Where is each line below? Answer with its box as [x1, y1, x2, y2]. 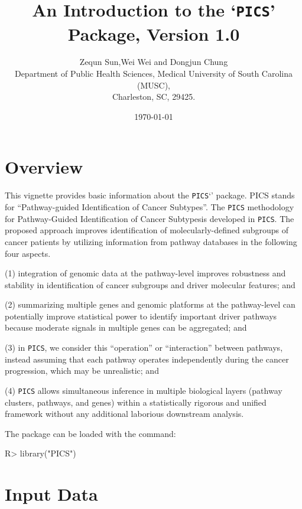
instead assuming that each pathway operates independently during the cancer [5, 353, 289, 365]
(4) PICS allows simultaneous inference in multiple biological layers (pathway [5, 384, 282, 396]
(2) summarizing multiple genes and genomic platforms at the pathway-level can [5, 298, 295, 311]
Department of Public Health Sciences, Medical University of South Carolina [14, 67, 293, 80]
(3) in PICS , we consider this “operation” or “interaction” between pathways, [5, 341, 283, 354]
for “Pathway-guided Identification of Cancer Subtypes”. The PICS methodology [5, 201, 294, 213]
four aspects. [5, 247, 51, 259]
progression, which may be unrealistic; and [5, 364, 159, 377]
